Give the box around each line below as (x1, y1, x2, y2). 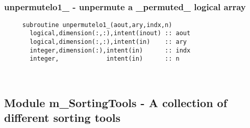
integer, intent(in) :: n (30, 55, 180, 63)
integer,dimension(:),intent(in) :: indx (30, 46, 191, 54)
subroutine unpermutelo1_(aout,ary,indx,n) (22, 21, 172, 29)
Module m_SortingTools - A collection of (4, 95, 228, 111)
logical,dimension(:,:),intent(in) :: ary (30, 38, 187, 46)
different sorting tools (4, 110, 121, 125)
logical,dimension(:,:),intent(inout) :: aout (30, 30, 191, 37)
